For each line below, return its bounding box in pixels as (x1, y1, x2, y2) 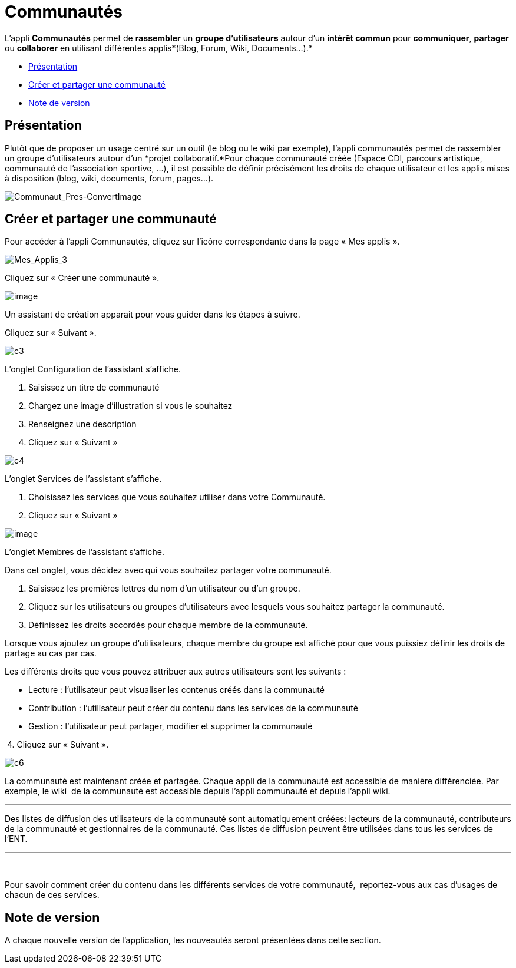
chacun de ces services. (5, 890, 100, 900)
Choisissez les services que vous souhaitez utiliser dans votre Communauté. (28, 492, 326, 503)
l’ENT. (5, 834, 28, 844)
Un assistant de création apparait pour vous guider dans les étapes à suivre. (5, 309, 300, 320)
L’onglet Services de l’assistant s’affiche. (5, 474, 162, 484)
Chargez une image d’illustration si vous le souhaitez (28, 401, 233, 411)
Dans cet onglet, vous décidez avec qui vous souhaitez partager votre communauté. (5, 565, 332, 576)
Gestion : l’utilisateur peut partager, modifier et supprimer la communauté (28, 721, 313, 732)
